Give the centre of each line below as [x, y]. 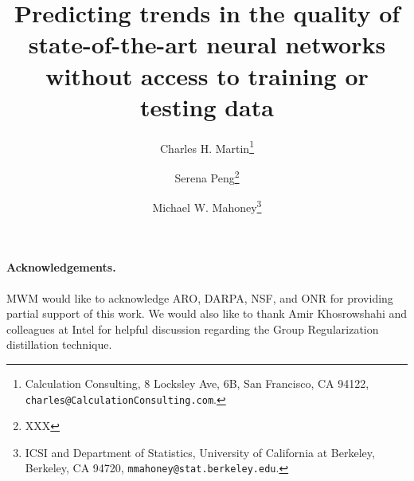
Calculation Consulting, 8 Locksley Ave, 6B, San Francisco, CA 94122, [197, 383]
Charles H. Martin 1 [207, 147]
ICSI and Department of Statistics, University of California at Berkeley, [200, 452]
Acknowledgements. [61, 267]
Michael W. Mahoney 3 [207, 206]
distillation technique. [59, 344]
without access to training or [207, 75]
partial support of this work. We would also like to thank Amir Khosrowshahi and [207, 313]
